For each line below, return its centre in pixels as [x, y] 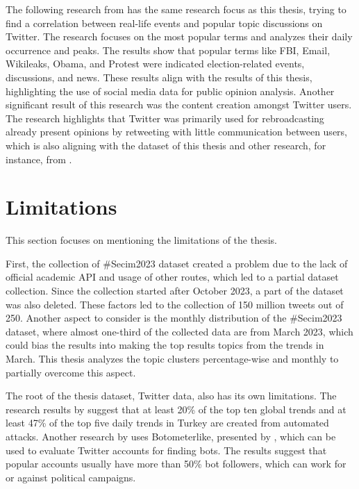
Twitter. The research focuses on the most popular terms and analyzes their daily [179, 36]
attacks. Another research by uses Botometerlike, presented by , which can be [171, 436]
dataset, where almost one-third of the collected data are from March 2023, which [179, 331]
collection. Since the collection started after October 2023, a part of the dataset [175, 291]
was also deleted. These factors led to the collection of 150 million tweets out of [175, 304]
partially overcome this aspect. [71, 372]
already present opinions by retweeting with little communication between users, [176, 132]
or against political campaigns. [71, 477]
